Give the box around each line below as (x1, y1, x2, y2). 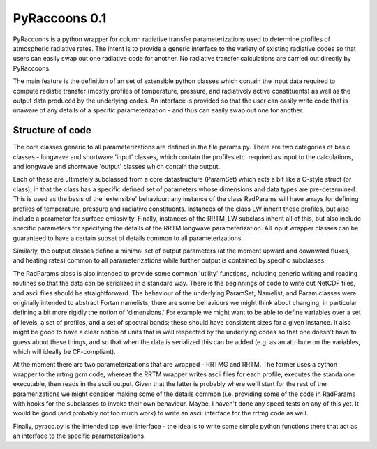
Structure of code (13, 124, 91, 136)
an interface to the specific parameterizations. (13, 432, 146, 440)
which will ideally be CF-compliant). (13, 348, 117, 355)
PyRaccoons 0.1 (13, 10, 107, 26)
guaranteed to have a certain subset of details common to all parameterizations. (13, 234, 244, 242)
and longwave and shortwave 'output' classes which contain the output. (13, 162, 220, 170)
